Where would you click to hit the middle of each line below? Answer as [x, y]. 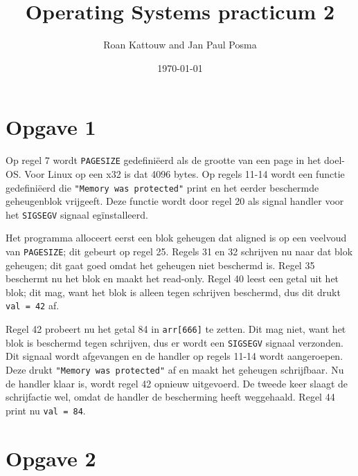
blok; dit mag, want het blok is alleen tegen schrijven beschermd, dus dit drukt [173, 292]
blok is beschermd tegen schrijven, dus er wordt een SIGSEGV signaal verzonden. [174, 342]
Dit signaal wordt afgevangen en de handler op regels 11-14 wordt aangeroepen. [174, 356]
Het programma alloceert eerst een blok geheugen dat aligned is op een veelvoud [176, 238]
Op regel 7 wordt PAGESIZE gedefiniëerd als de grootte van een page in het [163, 160]
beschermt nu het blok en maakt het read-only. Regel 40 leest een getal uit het [172, 278]
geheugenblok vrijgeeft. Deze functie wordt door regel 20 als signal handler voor [175, 201]
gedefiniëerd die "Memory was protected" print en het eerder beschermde [162, 187]
